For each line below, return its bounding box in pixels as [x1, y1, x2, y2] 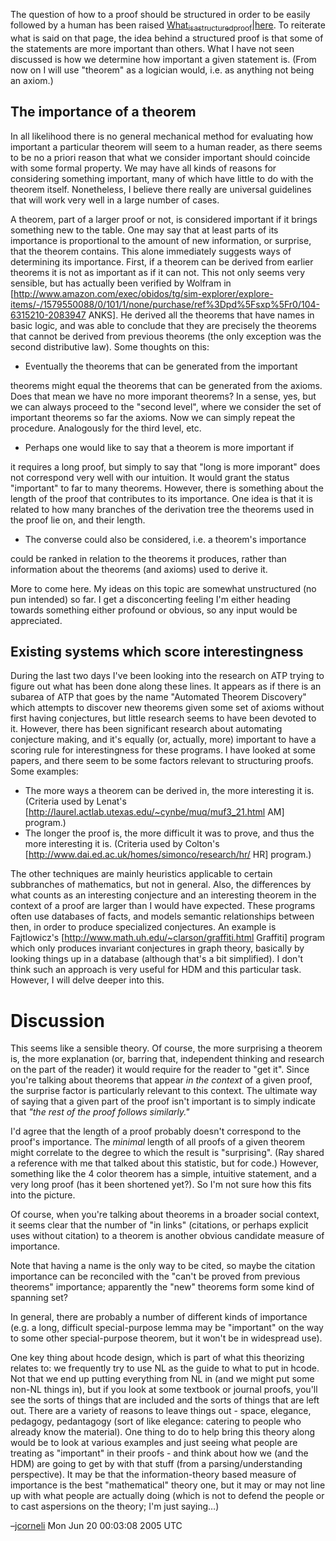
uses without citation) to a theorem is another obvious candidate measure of [10, 1230, 325, 1242]
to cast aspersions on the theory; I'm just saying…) [10, 1500, 220, 1513]
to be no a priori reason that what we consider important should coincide [10, 151, 311, 163]
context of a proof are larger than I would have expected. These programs [10, 900, 316, 912]
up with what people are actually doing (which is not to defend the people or [10, 1490, 325, 1502]
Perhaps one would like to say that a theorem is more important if [24, 441, 295, 453]
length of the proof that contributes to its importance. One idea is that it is [10, 492, 313, 504]
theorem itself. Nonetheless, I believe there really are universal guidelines [10, 183, 312, 195]
